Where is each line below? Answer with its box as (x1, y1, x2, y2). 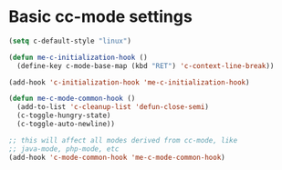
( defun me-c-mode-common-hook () (8, 94, 136, 104)
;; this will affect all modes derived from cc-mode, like (8, 135, 238, 145)
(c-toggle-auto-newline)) (16, 120, 116, 129)
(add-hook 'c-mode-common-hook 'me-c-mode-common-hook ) (8, 153, 225, 162)
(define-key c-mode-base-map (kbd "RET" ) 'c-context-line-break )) (16, 61, 275, 70)
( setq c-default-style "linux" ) (8, 36, 131, 45)
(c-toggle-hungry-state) (16, 111, 111, 120)
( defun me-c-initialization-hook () (8, 53, 148, 62)
